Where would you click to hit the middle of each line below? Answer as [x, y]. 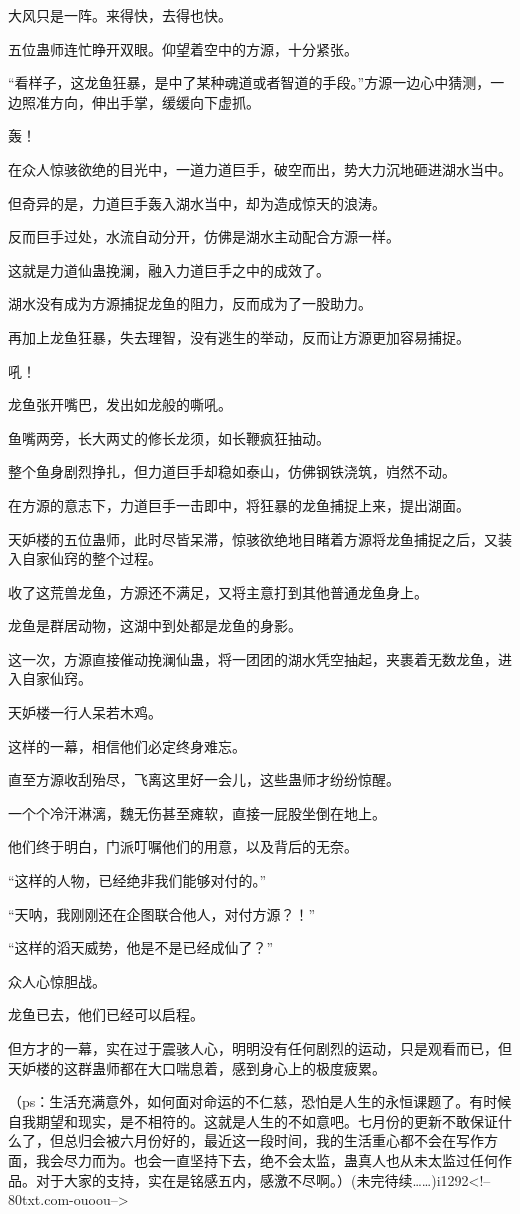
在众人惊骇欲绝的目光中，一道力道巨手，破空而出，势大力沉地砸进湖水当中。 [260, 168]
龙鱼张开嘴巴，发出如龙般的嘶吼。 [120, 404]
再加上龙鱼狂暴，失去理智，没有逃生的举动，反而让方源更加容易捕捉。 [239, 336]
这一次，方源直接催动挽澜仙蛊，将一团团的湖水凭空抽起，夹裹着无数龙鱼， [253, 658]
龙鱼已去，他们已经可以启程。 [106, 1014]
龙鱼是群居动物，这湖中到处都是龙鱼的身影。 [155, 625]
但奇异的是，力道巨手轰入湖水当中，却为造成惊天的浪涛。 [197, 202]
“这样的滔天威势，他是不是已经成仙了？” [141, 947]
